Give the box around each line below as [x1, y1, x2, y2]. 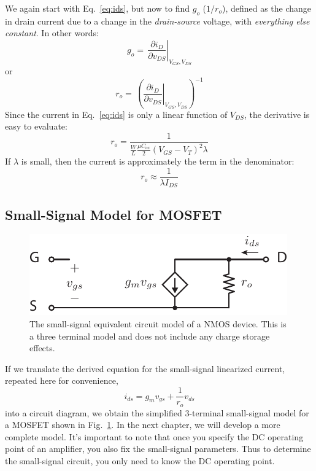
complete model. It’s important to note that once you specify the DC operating [5, 430, 304, 443]
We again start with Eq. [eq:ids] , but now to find [5, 2, 190, 14]
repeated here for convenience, [5, 374, 118, 387]
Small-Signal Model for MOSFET [5, 204, 222, 224]
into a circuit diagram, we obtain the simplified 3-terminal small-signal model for [5, 406, 309, 419]
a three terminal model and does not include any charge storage [29, 329, 270, 342]
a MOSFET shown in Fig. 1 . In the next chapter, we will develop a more [5, 418, 280, 431]
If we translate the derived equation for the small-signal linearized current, [5, 362, 285, 375]
